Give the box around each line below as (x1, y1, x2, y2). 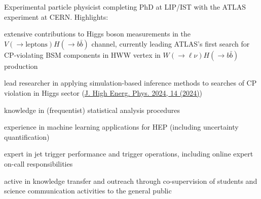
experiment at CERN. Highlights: (4, 11, 108, 22)
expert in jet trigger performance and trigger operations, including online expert (4, 148, 253, 159)
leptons (25, 41, 48, 48)
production (4, 60, 38, 71)
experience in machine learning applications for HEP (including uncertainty (4, 122, 239, 132)
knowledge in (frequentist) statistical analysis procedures (4, 104, 180, 115)
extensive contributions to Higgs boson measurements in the (4, 28, 191, 39)
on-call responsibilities (4, 158, 73, 169)
